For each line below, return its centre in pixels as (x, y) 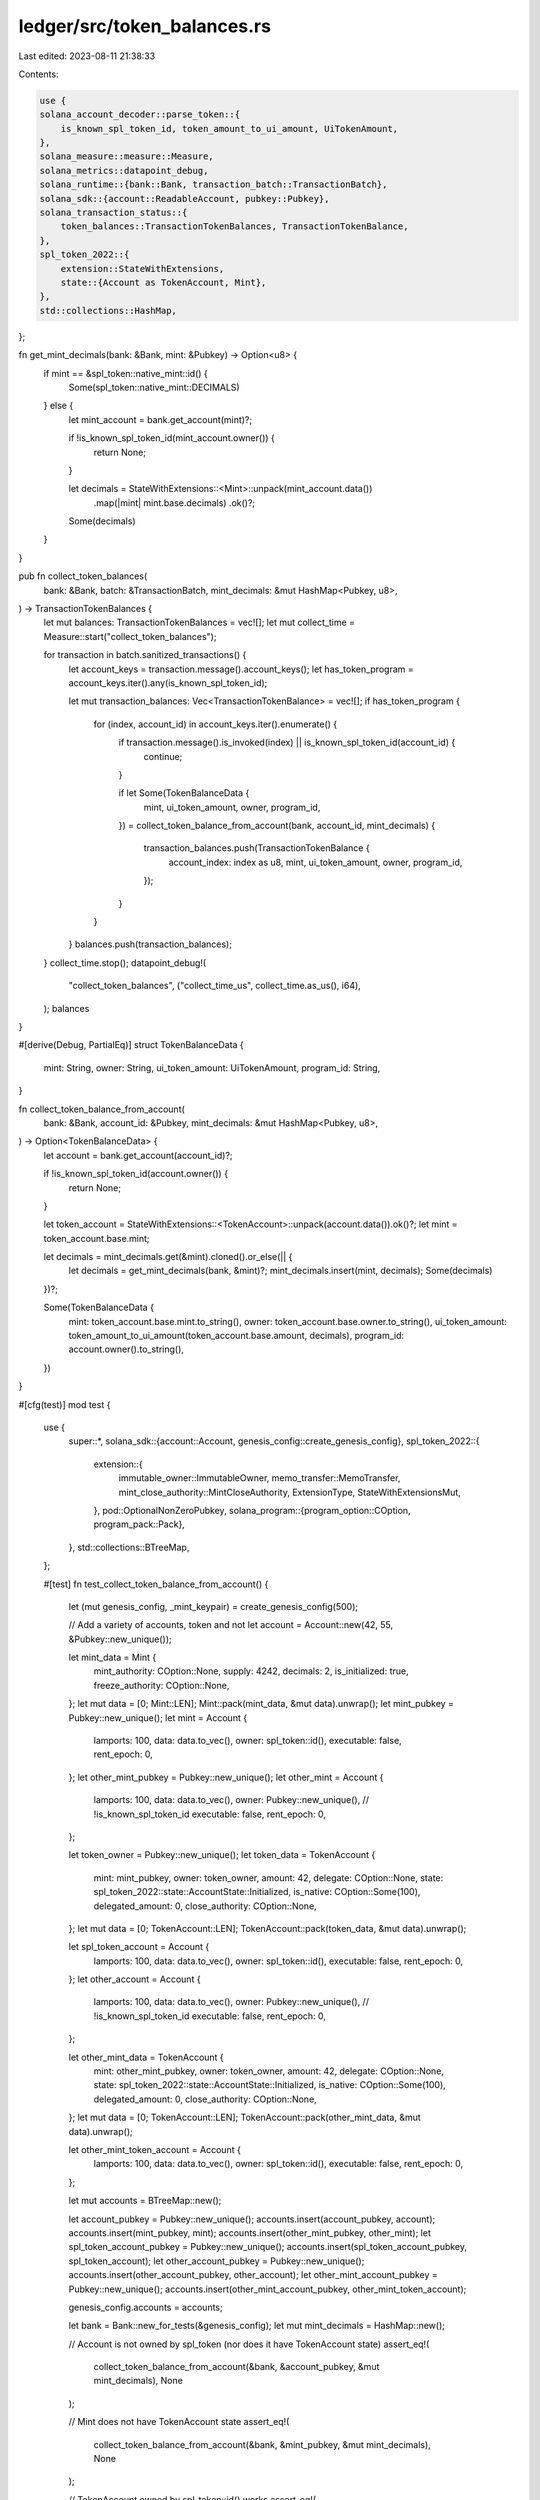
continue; (163, 756)
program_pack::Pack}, (139, 1524)
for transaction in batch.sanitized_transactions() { (145, 655)
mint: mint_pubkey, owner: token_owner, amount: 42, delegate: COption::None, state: (268, 1877)
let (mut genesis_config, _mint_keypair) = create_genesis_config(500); (213, 1606)
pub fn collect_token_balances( (83, 576)
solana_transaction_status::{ (113, 213)
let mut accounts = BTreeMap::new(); (145, 2201)
